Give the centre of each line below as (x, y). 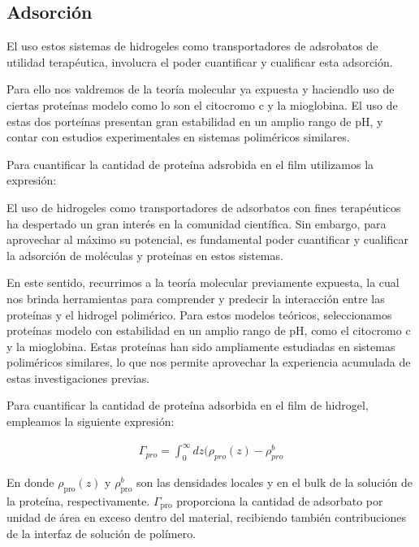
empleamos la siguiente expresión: (91, 421)
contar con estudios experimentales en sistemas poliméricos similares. (178, 137)
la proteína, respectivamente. (78, 500)
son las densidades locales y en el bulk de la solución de (274, 482)
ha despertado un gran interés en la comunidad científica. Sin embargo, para (197, 223)
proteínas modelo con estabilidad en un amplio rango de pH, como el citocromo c (209, 330)
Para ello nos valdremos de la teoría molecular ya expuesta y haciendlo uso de (201, 89)
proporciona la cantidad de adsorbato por (280, 500)
